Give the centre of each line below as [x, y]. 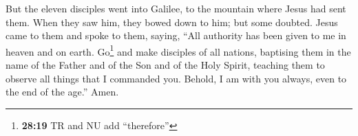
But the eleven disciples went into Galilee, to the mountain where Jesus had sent [176, 8]
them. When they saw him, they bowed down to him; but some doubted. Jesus [172, 22]
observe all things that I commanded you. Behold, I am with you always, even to [176, 78]
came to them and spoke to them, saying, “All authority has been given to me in [176, 35]
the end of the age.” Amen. [62, 92]
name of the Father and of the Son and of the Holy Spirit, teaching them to [165, 65]
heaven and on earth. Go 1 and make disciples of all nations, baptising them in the [178, 50]
